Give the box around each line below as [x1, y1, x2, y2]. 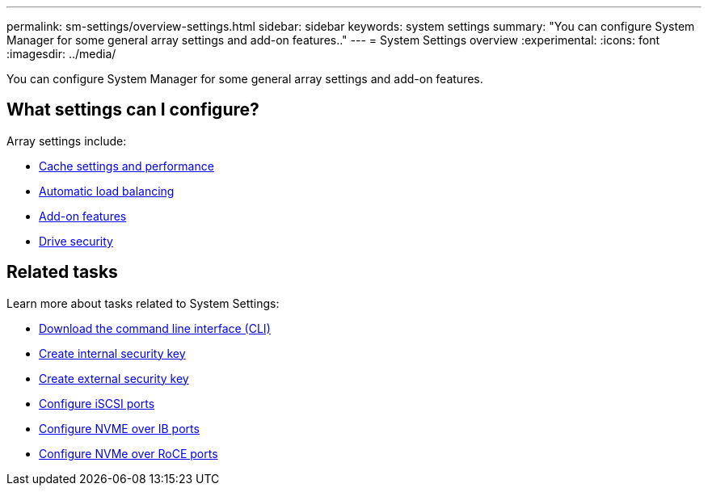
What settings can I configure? [6, 99, 259, 120]
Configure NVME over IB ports [39, 421, 200, 435]
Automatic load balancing [39, 183, 175, 198]
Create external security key [39, 371, 189, 385]
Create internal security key [39, 346, 186, 360]
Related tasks [6, 262, 118, 283]
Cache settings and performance [39, 158, 214, 173]
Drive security [39, 233, 113, 248]
